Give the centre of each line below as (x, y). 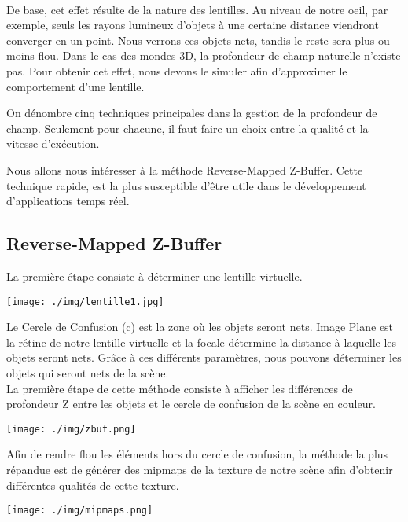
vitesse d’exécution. (53, 143)
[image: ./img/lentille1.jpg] (85, 301)
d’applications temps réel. (68, 201)
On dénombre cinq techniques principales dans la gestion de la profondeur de (192, 113)
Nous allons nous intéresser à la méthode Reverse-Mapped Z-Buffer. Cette (185, 169)
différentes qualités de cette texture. (93, 485)
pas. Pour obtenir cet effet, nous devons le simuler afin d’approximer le (177, 70)
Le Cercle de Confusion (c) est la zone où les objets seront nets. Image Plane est (200, 327)
